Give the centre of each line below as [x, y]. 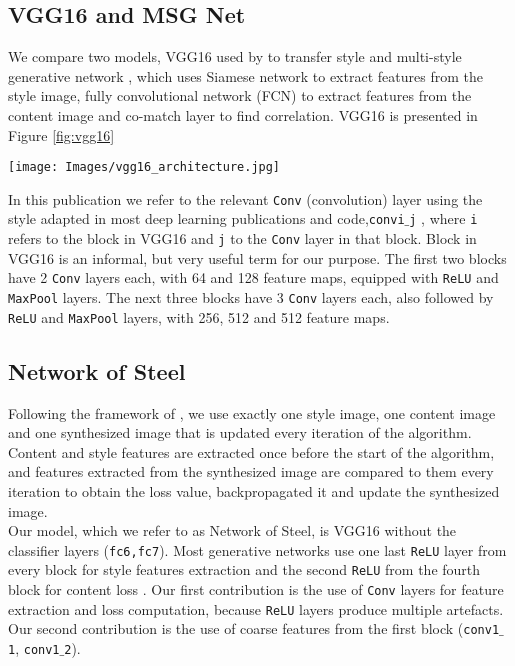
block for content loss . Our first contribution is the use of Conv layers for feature [256, 589]
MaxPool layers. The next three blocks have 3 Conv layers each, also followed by [251, 297]
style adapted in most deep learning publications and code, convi [206, 218]
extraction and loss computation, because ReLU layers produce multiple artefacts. [256, 608]
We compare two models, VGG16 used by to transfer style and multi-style [235, 56]
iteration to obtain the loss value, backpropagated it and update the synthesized [254, 490]
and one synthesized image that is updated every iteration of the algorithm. [240, 432]
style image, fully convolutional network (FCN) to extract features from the [240, 95]
